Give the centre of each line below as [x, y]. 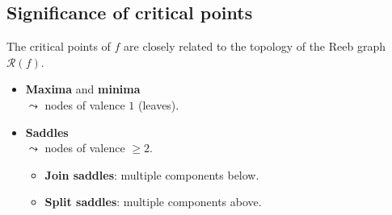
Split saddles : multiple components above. [153, 202]
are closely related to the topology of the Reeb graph [255, 46]
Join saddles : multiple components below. [152, 174]
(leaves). [158, 104]
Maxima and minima [83, 89]
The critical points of [59, 46]
